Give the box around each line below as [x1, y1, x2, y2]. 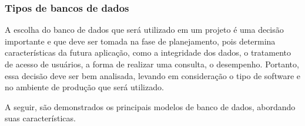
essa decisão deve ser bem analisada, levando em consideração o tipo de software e [5, 69, 301, 81]
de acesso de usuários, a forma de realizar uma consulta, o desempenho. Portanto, [5, 58, 299, 70]
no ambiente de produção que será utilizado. [5, 81, 164, 93]
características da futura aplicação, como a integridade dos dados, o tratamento [5, 46, 291, 59]
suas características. [5, 112, 76, 124]
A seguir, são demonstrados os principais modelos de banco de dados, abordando [5, 100, 296, 113]
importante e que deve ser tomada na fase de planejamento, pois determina [5, 35, 276, 47]
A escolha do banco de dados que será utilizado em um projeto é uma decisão [5, 23, 284, 36]
